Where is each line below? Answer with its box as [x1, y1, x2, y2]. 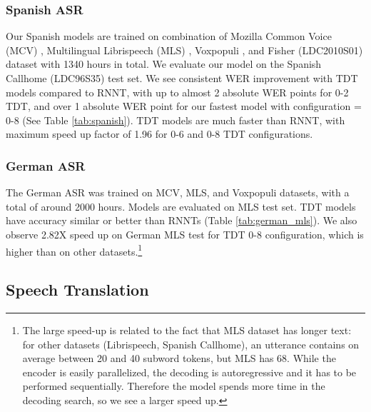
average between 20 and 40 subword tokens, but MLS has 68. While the [22, 351, 336, 366]
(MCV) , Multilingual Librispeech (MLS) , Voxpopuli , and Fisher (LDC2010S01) [6, 42, 363, 57]
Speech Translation [6, 278, 149, 301]
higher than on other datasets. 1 [6, 241, 143, 258]
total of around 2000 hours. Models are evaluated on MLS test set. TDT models [6, 199, 356, 213]
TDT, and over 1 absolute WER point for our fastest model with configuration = [6, 99, 362, 114]
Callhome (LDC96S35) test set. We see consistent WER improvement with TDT [6, 71, 358, 85]
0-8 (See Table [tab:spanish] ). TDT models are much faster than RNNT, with [6, 112, 345, 127]
